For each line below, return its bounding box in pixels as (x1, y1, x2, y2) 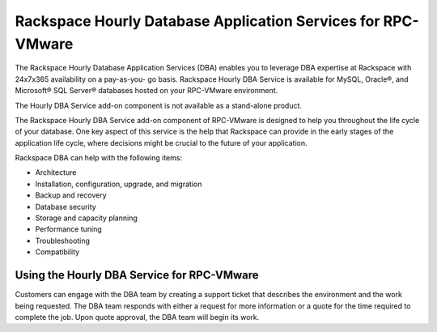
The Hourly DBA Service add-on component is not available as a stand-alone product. (15, 100, 303, 110)
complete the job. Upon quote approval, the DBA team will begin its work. (15, 312, 260, 321)
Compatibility (35, 247, 80, 257)
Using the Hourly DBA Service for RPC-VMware (15, 268, 259, 283)
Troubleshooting (35, 236, 91, 245)
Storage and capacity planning (35, 213, 138, 223)
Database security (35, 202, 96, 211)
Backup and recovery (35, 190, 107, 200)
